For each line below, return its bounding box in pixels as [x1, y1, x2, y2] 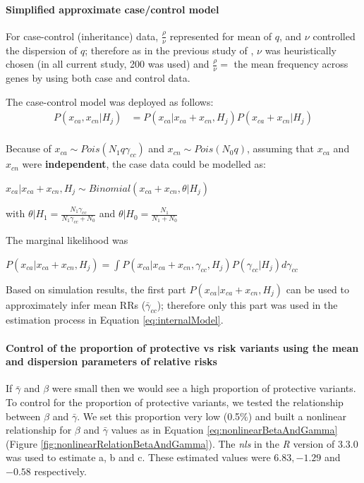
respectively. [34, 463, 87, 478]
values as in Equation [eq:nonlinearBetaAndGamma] [111, 422, 338, 437]
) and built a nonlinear [248, 408, 347, 423]
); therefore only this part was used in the [157, 297, 338, 312]
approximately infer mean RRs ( [6, 297, 146, 312]
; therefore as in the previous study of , [85, 42, 254, 57]
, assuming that [247, 141, 315, 156]
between [6, 408, 41, 423]
